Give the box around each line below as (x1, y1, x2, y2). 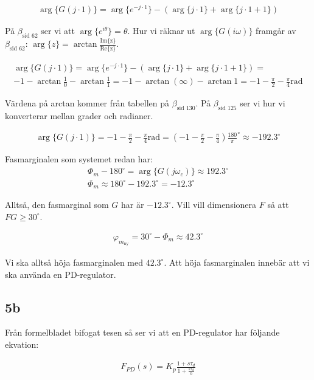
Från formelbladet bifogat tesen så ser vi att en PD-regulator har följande (5, 326, 280, 339)
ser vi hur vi (240, 97, 285, 109)
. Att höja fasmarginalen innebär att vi (164, 255, 310, 268)
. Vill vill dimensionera (171, 198, 257, 211)
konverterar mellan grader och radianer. (5, 109, 153, 122)
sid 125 (218, 105, 237, 111)
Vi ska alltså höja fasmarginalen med (5, 255, 143, 268)
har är (120, 198, 144, 211)
